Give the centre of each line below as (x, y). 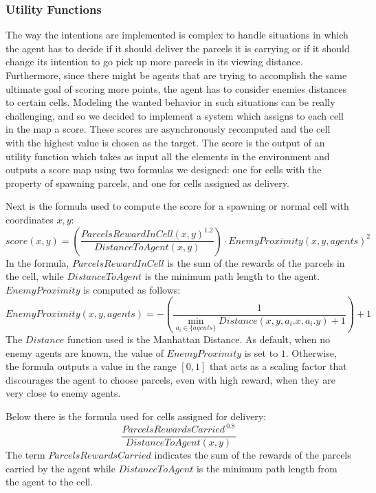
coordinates (30, 219)
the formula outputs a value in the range (91, 366)
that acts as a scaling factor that (278, 366)
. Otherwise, (311, 352)
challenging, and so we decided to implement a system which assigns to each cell (175, 115)
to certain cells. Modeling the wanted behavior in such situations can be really (170, 102)
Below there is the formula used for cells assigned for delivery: (136, 416)
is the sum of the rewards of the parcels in (256, 262)
